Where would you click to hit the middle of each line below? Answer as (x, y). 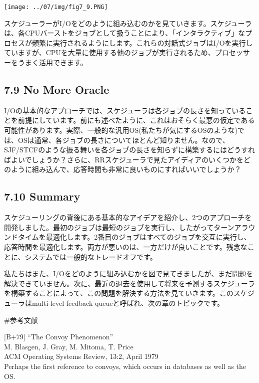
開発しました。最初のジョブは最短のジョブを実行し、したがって (109, 227)
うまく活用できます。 (52, 62)
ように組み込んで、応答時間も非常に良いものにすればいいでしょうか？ (126, 169)
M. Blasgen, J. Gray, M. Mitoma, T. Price (69, 346)
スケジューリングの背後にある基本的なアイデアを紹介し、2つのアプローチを (128, 217)
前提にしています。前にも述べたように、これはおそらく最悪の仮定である (136, 120)
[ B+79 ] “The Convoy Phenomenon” (59, 337)
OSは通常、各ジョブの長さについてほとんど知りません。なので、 (123, 140)
